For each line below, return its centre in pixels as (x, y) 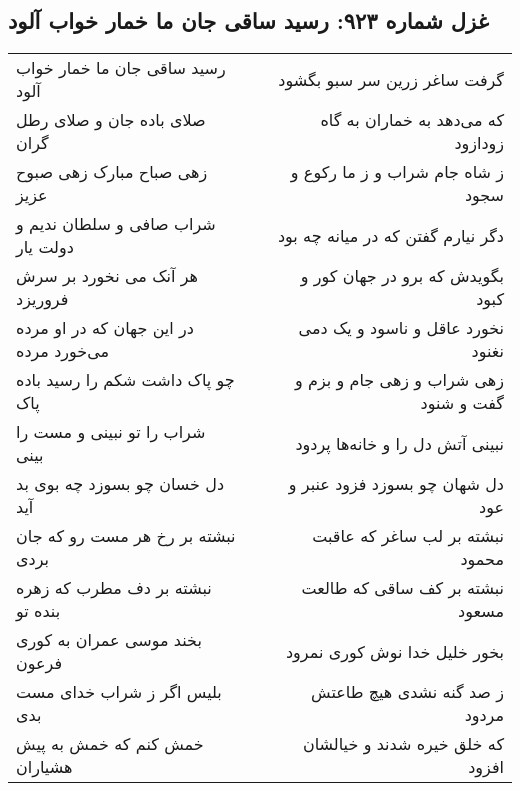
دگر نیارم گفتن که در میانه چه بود (390, 235)
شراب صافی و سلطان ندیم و (116, 224)
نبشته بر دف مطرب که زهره (114, 588)
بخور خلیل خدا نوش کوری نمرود (394, 651)
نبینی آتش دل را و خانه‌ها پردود (399, 443)
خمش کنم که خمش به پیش (110, 744)
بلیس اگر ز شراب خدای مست (119, 692)
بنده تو (38, 611)
